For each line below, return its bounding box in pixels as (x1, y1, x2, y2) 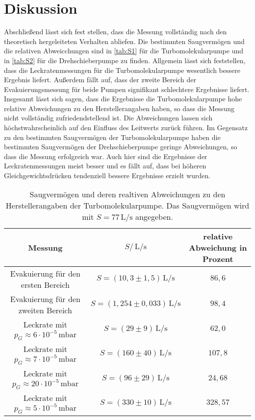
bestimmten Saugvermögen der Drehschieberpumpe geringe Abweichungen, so (4, 141, 237, 152)
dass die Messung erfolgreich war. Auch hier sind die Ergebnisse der (4, 151, 207, 161)
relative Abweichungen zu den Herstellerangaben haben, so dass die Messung (4, 103, 234, 113)
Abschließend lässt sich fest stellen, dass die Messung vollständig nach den (4, 26, 227, 37)
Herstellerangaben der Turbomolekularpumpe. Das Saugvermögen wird (5, 199, 250, 211)
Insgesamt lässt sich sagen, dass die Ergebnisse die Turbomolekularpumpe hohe (4, 93, 242, 104)
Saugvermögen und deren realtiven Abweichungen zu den (29, 188, 226, 200)
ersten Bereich (21, 279, 70, 290)
